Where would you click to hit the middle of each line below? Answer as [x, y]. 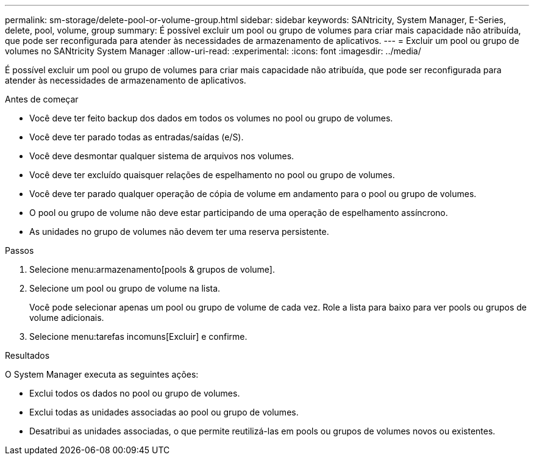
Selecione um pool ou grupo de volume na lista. [125, 288]
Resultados [27, 355]
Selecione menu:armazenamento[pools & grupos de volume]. [152, 269]
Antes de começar [42, 99]
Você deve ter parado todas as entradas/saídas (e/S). [137, 137]
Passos [20, 250]
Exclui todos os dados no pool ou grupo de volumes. [135, 393]
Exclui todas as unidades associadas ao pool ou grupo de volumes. [164, 412]
